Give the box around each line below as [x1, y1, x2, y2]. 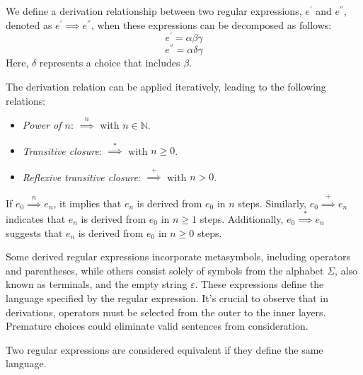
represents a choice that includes [39, 55, 180, 70]
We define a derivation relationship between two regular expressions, [6, 4, 302, 18]
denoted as [6, 17, 52, 32]
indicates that [6, 211, 66, 226]
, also [335, 262, 358, 277]
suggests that [6, 225, 63, 240]
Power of [22, 117, 62, 132]
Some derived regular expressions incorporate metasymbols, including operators [6, 249, 350, 264]
